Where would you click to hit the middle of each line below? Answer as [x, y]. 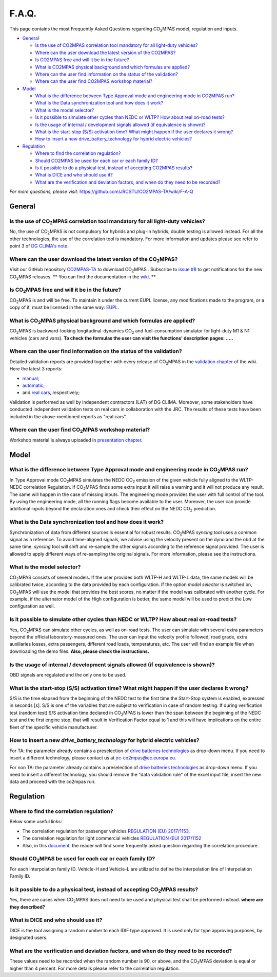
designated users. [28, 938]
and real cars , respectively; [51, 393]
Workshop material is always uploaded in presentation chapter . [76, 440]
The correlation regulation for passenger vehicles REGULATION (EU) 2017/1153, [106, 831]
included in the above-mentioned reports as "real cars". [68, 416]
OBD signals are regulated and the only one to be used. [68, 674]
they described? [27, 907]
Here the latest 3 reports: [36, 369]
